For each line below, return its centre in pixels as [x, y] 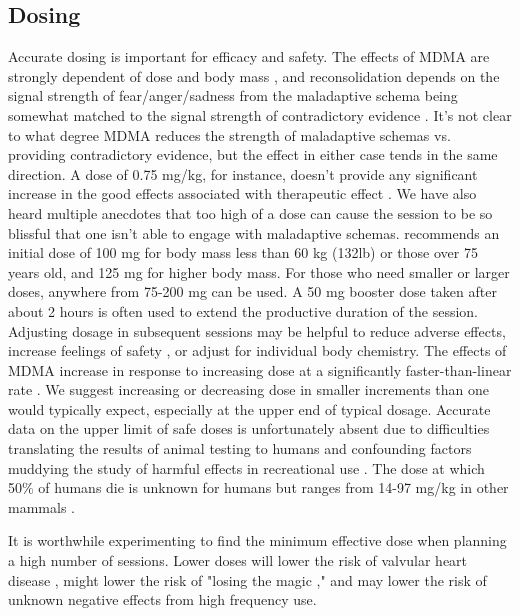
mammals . [41, 506]
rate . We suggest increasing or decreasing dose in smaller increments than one [248, 389]
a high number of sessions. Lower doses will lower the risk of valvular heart [238, 560]
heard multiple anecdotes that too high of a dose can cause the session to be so [250, 212]
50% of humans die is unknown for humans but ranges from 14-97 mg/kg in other [258, 487]
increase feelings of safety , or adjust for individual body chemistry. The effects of [257, 350]
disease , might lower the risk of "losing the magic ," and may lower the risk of [247, 579]
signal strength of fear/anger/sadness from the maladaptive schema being [233, 95]
